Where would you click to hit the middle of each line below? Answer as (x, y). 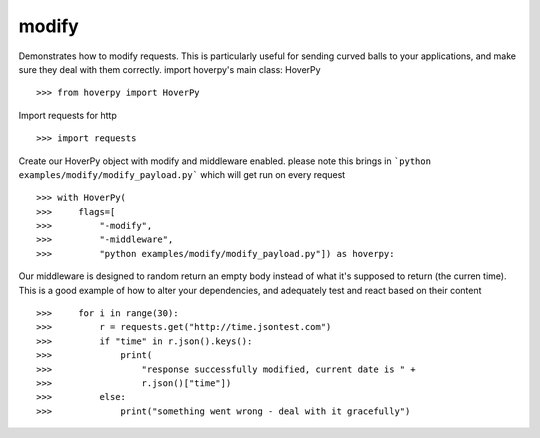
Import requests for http (67, 115)
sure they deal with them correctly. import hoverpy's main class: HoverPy (169, 69)
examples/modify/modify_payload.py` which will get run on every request (182, 174)
